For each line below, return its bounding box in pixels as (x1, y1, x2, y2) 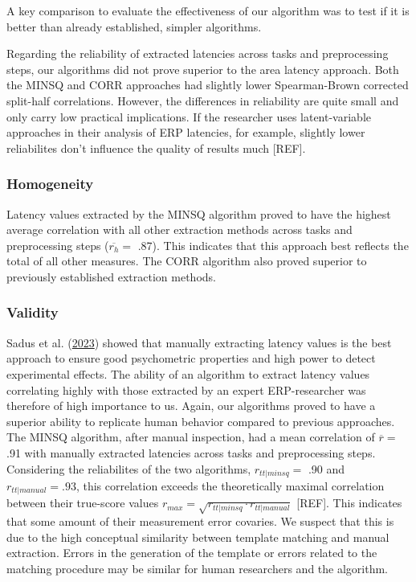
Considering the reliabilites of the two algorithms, (6, 460, 251, 477)
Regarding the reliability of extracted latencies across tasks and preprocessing (6, 45, 389, 62)
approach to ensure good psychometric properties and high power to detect (6, 350, 376, 367)
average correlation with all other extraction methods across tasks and (6, 221, 353, 238)
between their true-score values (6, 494, 159, 511)
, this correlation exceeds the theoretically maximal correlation (75, 477, 385, 494)
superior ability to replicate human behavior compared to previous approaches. (6, 412, 395, 429)
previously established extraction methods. (6, 268, 216, 285)
